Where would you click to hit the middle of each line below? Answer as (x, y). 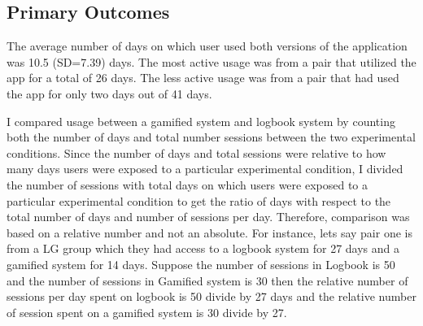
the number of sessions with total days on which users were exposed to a (188, 184)
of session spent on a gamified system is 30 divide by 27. (147, 312)
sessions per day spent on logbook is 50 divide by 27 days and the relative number (211, 296)
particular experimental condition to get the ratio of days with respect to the (199, 200)
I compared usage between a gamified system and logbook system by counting (201, 121)
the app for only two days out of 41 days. (109, 93)
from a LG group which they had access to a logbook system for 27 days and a (203, 248)
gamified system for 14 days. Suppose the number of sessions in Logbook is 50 (201, 264)
